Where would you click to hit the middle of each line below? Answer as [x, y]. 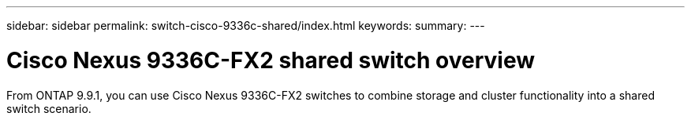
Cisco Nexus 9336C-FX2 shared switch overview [271, 60]
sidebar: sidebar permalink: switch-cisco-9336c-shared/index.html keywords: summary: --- [246, 25]
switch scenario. [49, 108]
